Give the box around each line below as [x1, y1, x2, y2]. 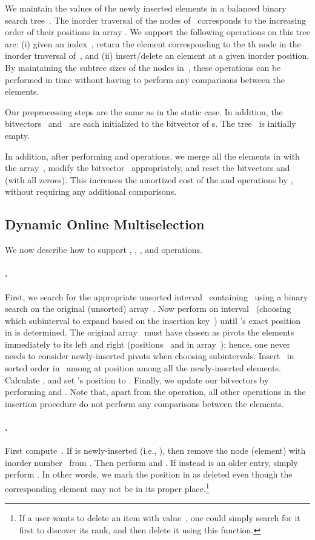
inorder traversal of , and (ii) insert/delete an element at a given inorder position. [5, 49, 310, 62]
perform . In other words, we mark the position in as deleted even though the [5, 468, 293, 481]
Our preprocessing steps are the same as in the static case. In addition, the [5, 105, 283, 118]
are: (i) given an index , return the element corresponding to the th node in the [5, 37, 301, 50]
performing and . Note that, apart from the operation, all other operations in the [5, 385, 306, 398]
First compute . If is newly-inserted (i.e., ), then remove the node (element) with [5, 444, 306, 457]
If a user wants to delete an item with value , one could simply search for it [19, 511, 300, 524]
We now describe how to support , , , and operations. [5, 243, 202, 256]
